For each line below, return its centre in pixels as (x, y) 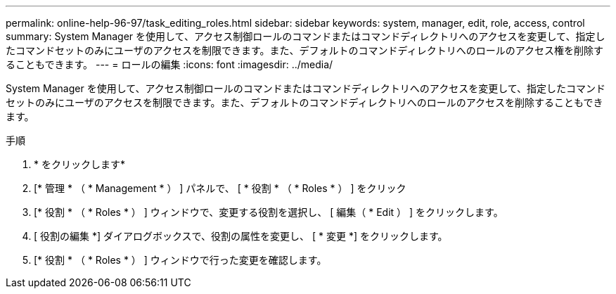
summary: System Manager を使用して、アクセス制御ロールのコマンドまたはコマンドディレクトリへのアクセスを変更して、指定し (306, 36)
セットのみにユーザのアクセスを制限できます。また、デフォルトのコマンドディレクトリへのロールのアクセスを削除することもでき (304, 102)
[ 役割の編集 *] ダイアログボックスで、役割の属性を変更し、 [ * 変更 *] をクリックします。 (241, 236)
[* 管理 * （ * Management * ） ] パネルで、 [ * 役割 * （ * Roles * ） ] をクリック (220, 188)
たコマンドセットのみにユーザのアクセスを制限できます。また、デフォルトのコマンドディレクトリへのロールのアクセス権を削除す (304, 50)
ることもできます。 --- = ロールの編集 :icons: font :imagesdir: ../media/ (169, 64)
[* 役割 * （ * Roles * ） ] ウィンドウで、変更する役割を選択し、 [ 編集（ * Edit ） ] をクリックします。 (269, 212)
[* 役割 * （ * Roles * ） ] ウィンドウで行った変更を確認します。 (180, 260)
